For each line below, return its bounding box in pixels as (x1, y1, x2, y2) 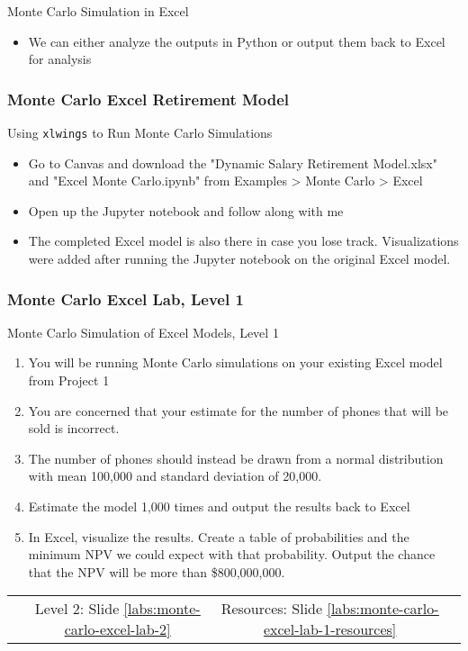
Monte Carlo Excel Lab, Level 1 (7, 287, 244, 310)
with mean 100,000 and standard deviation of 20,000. (28, 466, 322, 485)
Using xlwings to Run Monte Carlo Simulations (7, 123, 273, 141)
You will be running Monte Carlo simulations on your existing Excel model (28, 353, 443, 372)
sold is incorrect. (28, 419, 120, 438)
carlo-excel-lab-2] (64, 619, 171, 640)
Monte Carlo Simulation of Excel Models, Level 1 (7, 322, 279, 341)
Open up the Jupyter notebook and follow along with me (28, 201, 344, 220)
